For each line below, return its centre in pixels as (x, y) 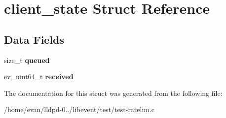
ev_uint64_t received (39, 76)
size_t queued (27, 60)
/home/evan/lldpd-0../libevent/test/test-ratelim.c (79, 109)
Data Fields (34, 39)
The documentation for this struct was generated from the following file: (113, 93)
